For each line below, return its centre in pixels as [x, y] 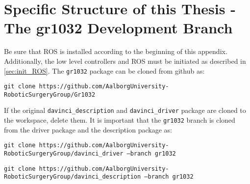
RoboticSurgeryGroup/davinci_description [73, 177]
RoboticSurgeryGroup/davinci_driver [64, 154]
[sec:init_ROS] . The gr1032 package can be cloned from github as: [104, 70]
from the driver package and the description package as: [88, 129]
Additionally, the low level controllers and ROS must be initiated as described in [125, 61]
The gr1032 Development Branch [118, 28]
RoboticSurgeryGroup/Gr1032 [50, 94]
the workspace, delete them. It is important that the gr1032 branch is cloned [120, 120]
